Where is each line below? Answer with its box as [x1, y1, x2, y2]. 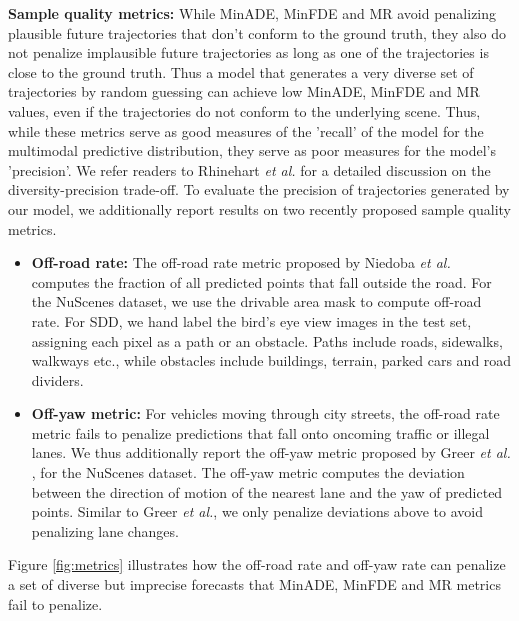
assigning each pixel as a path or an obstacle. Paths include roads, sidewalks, [31, 330, 503, 351]
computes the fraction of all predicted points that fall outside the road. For [31, 271, 492, 292]
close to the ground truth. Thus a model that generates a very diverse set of [8, 61, 474, 82]
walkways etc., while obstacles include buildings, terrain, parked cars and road [31, 350, 512, 371]
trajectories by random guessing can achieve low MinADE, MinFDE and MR [8, 81, 480, 102]
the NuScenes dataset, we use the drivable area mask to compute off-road [31, 291, 482, 312]
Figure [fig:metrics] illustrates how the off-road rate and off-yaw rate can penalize [8, 554, 506, 575]
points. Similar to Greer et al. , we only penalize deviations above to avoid [31, 501, 483, 522]
